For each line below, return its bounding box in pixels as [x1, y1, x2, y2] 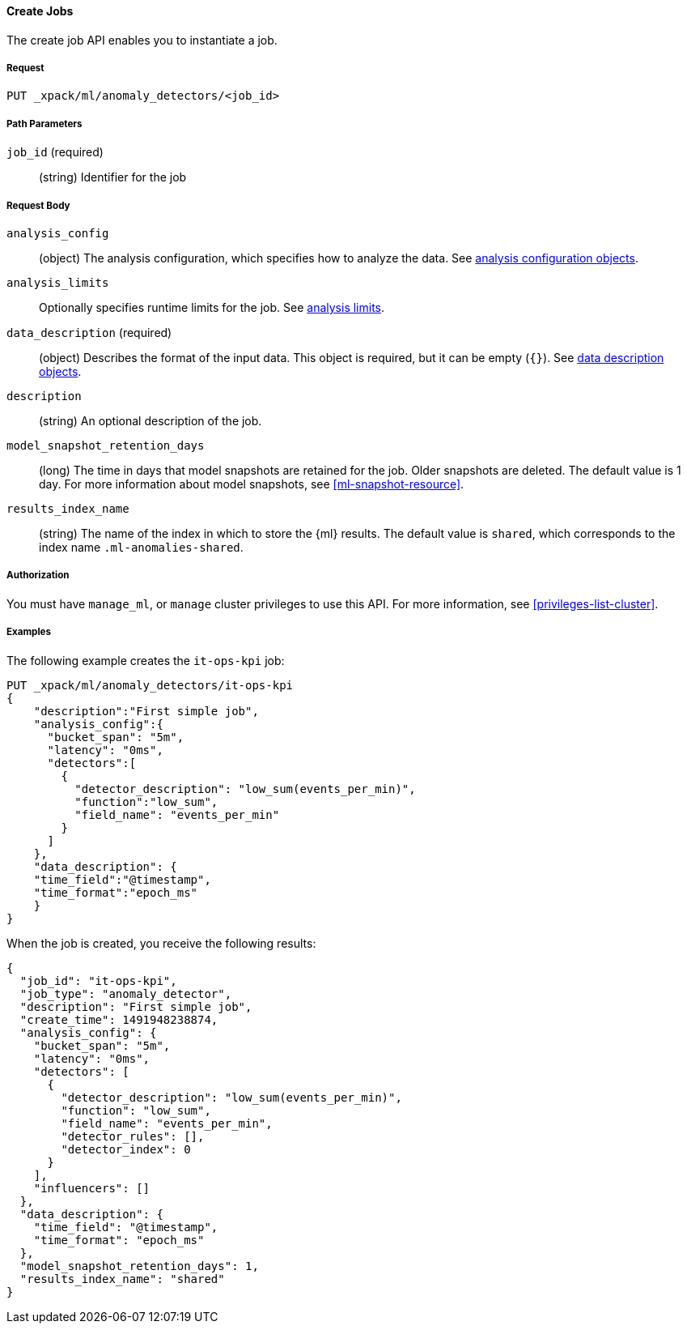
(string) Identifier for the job [39, 170, 187, 185]
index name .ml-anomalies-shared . [39, 539, 244, 554]
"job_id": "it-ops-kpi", [19, 974, 177, 987]
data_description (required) [6, 325, 172, 339]
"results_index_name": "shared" [19, 1272, 225, 1285]
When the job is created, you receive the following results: [6, 936, 316, 950]
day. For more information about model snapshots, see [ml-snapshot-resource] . [39, 476, 464, 491]
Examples [6, 626, 51, 638]
